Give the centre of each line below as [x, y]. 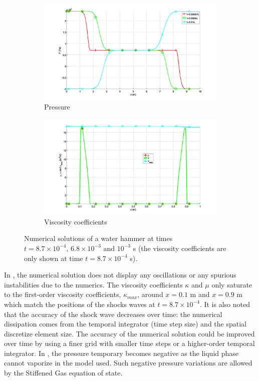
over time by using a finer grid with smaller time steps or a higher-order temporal [129, 343]
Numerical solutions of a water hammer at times [98, 238]
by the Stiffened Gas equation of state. [63, 373]
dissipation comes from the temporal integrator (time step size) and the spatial [125, 324]
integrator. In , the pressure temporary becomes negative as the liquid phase [121, 353]
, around [150, 294]
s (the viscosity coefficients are [180, 248]
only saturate [232, 284]
